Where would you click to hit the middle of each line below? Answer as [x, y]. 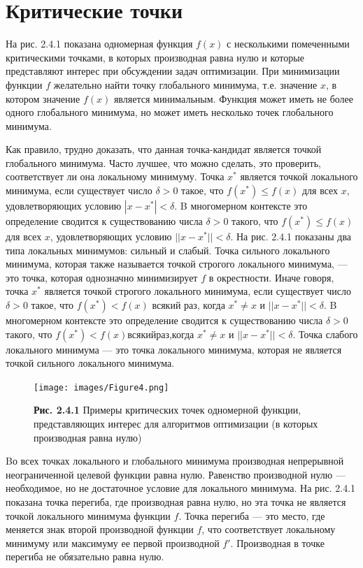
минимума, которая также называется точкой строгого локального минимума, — [177, 264]
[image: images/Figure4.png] [101, 387]
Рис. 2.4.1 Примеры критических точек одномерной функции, [168, 410]
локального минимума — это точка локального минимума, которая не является [174, 349]
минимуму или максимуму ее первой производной [113, 542]
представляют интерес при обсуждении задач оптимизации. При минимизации [173, 71]
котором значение [43, 98]
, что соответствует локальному [269, 529]
